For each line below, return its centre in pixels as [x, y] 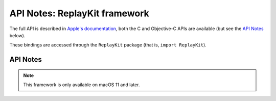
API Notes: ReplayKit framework [79, 13]
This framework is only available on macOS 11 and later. [82, 85]
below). [17, 35]
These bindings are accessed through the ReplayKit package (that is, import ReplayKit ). [108, 45]
